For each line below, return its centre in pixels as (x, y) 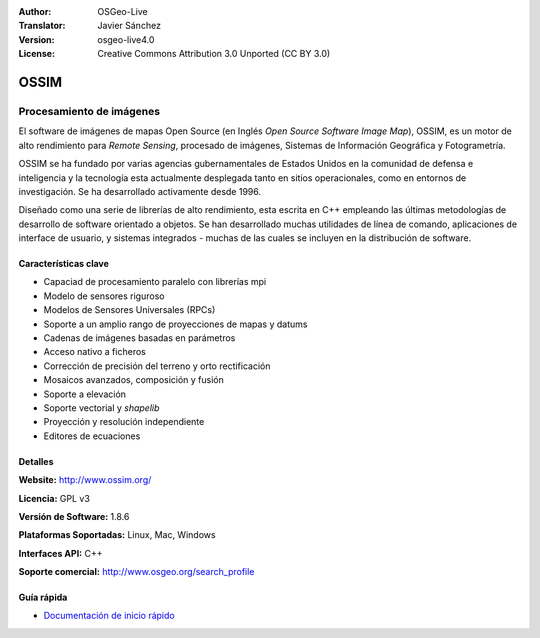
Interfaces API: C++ (60, 553)
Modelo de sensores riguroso (104, 296)
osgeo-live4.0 (126, 39)
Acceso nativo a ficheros (95, 352)
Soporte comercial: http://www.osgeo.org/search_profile (136, 572)
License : (36, 54)
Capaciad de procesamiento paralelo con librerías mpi (155, 282)
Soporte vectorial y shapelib (101, 407)
